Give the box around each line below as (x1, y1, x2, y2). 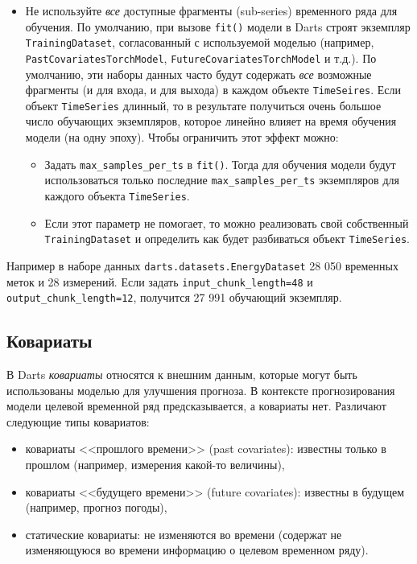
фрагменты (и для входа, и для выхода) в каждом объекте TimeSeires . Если (25, 81, 402, 98)
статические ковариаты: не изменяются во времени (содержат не (25, 525, 342, 542)
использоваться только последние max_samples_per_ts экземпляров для (44, 171, 399, 188)
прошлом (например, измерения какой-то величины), (25, 456, 285, 473)
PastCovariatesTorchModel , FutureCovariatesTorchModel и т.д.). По (25, 49, 377, 66)
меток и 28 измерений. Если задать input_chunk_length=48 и (6, 273, 313, 290)
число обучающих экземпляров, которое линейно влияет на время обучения (25, 113, 397, 130)
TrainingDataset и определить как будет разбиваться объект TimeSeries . (44, 230, 410, 247)
